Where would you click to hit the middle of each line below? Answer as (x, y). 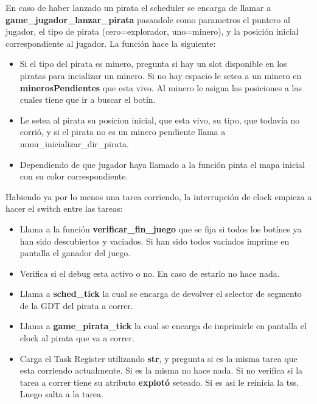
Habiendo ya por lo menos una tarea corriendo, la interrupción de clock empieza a (159, 196)
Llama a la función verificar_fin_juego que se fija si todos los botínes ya (161, 228)
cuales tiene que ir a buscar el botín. (88, 99)
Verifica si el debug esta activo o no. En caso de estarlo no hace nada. (150, 273)
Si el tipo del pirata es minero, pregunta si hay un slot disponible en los (153, 64)
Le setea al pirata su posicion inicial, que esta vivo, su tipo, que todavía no (160, 120)
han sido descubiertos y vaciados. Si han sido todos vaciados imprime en (155, 241)
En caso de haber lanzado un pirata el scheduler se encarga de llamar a (138, 7)
